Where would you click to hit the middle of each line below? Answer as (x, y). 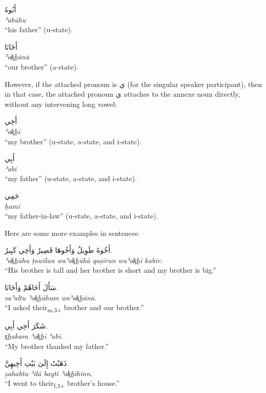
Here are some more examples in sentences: (72, 233)
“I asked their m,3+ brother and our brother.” (74, 308)
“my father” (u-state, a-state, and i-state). (71, 178)
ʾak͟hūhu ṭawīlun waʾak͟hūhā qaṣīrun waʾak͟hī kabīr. (84, 260)
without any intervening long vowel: (61, 104)
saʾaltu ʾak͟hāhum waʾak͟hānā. (51, 297)
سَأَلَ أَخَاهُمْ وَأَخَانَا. (32, 287)
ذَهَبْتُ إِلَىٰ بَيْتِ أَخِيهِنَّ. (37, 363)
